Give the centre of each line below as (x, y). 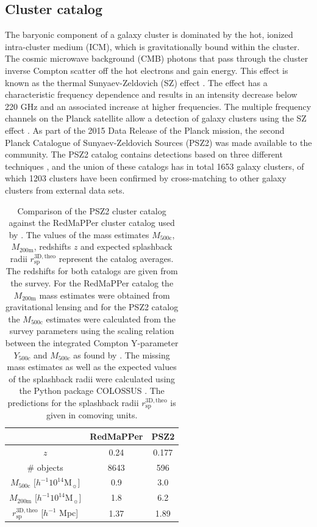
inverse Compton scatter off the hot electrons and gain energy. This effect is (147, 70)
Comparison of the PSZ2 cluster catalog (92, 210)
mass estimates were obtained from (105, 295)
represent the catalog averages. (116, 258)
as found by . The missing (122, 354)
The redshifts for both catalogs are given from (92, 271)
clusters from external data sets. (65, 190)
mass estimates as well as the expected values (92, 367)
